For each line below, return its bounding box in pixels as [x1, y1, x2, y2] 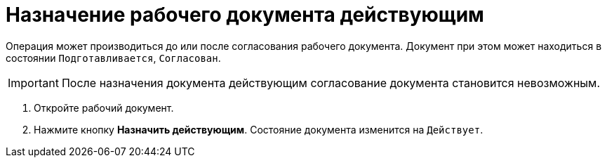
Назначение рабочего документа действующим [6, 3, 484, 27]
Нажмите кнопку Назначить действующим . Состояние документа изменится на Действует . [34, 123, 483, 136]
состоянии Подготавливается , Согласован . [6, 51, 221, 64]
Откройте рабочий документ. [34, 101, 174, 114]
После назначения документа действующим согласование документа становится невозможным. [61, 75, 601, 90]
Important [8, 75, 59, 90]
